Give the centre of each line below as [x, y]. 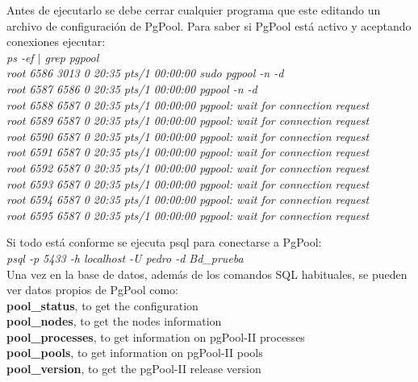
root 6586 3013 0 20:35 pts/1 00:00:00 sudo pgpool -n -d [145, 73]
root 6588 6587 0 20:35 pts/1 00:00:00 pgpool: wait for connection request [188, 104]
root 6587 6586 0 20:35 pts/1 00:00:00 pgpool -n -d [132, 88]
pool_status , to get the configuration [102, 305]
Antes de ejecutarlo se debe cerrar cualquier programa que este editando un [194, 10]
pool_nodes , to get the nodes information [114, 321]
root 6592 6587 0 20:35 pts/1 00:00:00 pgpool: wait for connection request [188, 167]
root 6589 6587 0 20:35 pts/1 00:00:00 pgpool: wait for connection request [188, 120]
